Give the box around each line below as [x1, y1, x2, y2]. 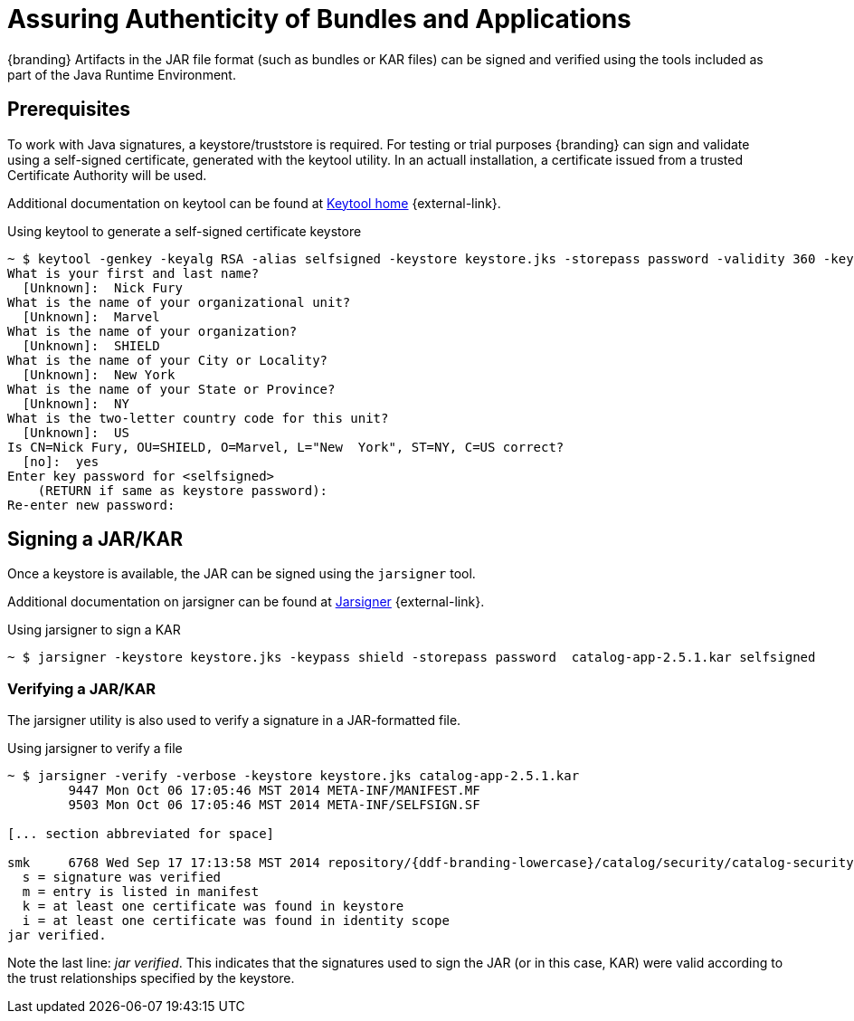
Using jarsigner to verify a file [7, 740, 183, 757]
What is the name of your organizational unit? [7, 294, 351, 310]
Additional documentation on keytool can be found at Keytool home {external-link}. [7, 195, 501, 211]
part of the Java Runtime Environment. [7, 66, 236, 82]
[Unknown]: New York [22, 367, 176, 382]
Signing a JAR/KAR [7, 528, 184, 551]
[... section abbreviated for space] [7, 826, 275, 842]
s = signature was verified [22, 870, 222, 885]
